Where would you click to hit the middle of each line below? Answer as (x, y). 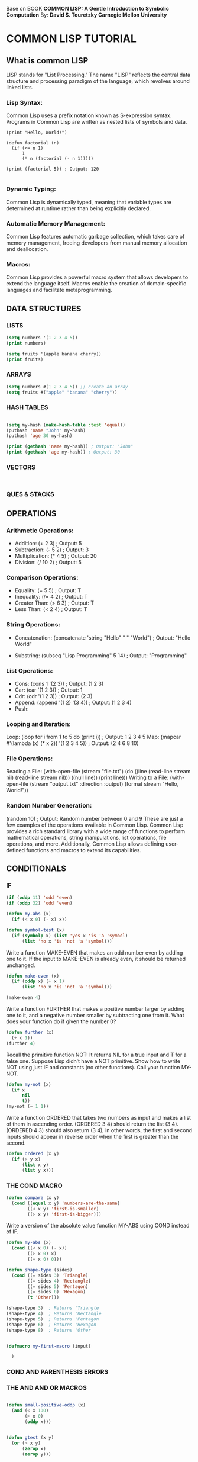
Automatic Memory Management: (56, 223)
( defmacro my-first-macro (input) (49, 1346)
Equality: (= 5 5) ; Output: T (48, 590)
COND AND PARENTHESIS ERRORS (57, 1372)
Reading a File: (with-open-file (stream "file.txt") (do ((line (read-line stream (98, 772)
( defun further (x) (30, 1033)
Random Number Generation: (49, 806)
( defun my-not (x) (29, 1084)
